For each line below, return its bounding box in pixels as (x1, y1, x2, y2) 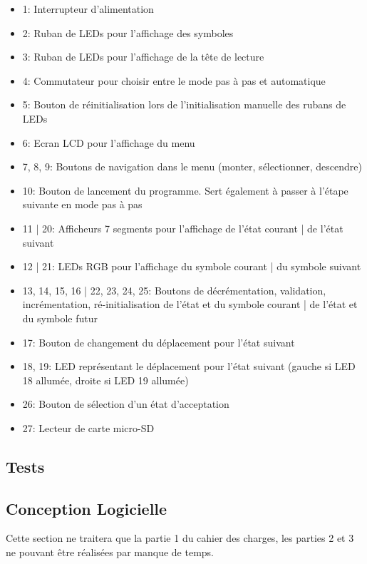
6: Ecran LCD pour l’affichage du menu (22, 135, 195, 150)
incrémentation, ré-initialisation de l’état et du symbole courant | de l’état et (22, 297, 358, 312)
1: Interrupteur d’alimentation (22, 1, 154, 16)
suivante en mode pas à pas (22, 197, 143, 212)
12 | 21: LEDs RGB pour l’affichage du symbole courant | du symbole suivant (22, 259, 361, 274)
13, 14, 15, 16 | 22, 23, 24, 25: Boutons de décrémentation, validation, (22, 282, 326, 297)
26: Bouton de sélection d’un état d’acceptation (22, 396, 229, 411)
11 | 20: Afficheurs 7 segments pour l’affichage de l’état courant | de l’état (22, 220, 343, 235)
